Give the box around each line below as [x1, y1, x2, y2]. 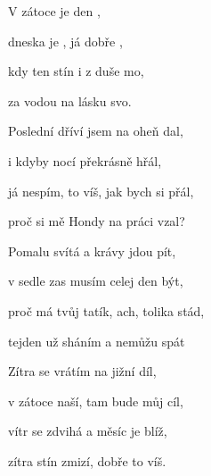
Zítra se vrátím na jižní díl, [8, 362, 157, 380]
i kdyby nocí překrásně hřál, [8, 151, 162, 170]
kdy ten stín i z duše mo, [8, 62, 144, 80]
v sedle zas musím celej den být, [8, 271, 183, 290]
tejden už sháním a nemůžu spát [8, 331, 185, 350]
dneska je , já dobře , [8, 31, 123, 50]
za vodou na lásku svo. [8, 91, 132, 110]
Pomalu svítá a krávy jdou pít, [8, 241, 176, 260]
